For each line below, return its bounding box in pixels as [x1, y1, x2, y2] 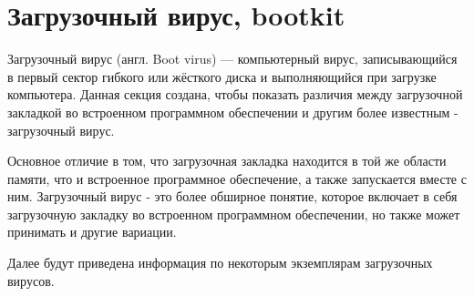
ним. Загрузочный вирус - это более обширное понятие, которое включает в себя [7, 187, 458, 206]
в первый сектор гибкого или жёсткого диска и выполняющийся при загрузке [7, 66, 437, 86]
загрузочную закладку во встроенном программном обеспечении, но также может [7, 204, 460, 223]
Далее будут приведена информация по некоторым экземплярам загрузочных [7, 253, 433, 272]
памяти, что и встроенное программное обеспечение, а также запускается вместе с [7, 168, 467, 188]
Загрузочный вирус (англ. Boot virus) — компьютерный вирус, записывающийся [7, 49, 458, 68]
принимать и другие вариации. [7, 222, 177, 241]
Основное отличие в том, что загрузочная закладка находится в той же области [7, 151, 447, 170]
